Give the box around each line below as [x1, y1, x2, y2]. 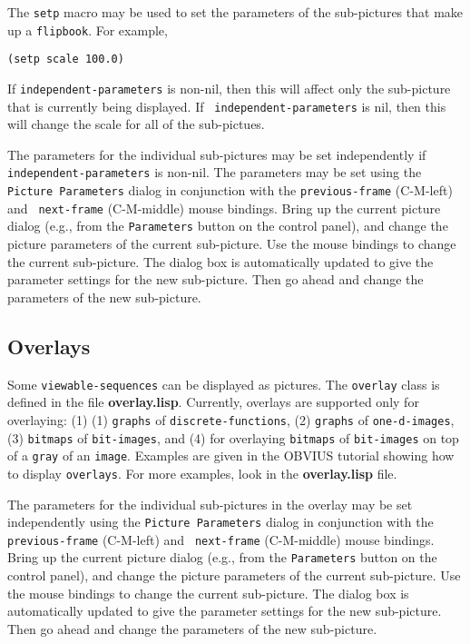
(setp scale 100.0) [7, 53, 124, 66]
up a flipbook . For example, [7, 20, 168, 39]
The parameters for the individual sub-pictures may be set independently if [7, 144, 426, 163]
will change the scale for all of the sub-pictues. [7, 114, 265, 134]
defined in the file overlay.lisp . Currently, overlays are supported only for [7, 392, 419, 411]
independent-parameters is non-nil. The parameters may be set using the [7, 163, 422, 182]
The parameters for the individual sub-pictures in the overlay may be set [7, 494, 413, 513]
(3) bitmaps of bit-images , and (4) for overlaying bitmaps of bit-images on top [7, 428, 459, 447]
